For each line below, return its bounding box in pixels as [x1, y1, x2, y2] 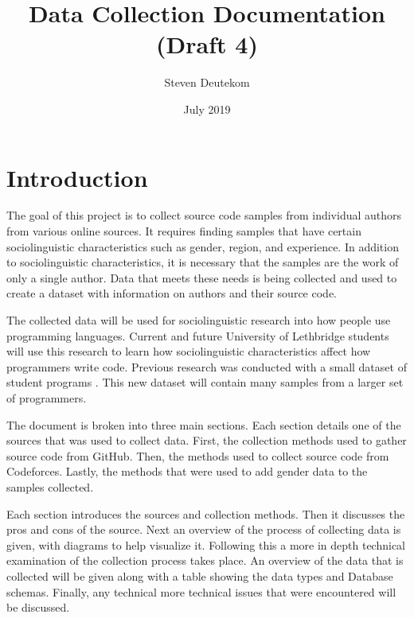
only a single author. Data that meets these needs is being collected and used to [6, 269, 397, 286]
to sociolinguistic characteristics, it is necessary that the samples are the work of [6, 254, 399, 270]
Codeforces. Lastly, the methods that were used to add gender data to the [6, 463, 368, 480]
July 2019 [183, 100, 231, 117]
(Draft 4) [156, 28, 258, 60]
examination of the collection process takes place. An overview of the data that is [6, 552, 404, 569]
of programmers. [6, 389, 87, 406]
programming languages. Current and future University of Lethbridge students [6, 327, 389, 344]
